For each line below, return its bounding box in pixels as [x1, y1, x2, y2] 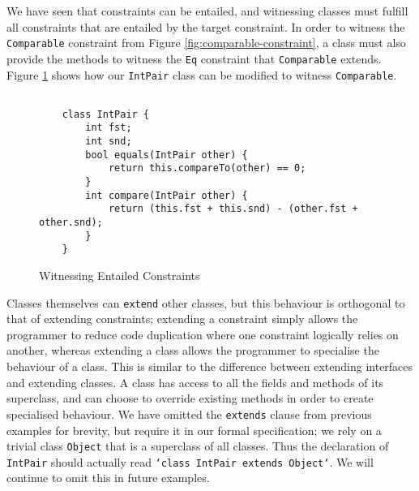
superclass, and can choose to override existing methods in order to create [6, 390, 374, 407]
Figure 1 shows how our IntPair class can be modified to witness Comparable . [6, 66, 397, 83]
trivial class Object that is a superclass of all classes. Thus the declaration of [6, 437, 389, 454]
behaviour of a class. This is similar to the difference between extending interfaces [6, 358, 413, 375]
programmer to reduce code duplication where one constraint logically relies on [6, 325, 399, 342]
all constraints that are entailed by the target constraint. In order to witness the [6, 18, 405, 35]
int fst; [85, 122, 132, 134]
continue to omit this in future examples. [6, 469, 210, 486]
